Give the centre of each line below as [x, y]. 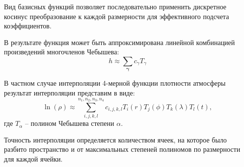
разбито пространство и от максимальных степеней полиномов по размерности [122, 149]
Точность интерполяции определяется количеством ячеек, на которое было [115, 139]
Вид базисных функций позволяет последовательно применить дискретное [115, 6]
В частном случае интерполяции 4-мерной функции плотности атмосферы [115, 83]
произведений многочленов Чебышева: [62, 52]
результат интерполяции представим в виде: [69, 92]
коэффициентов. [28, 26]
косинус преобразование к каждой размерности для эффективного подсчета [117, 16]
